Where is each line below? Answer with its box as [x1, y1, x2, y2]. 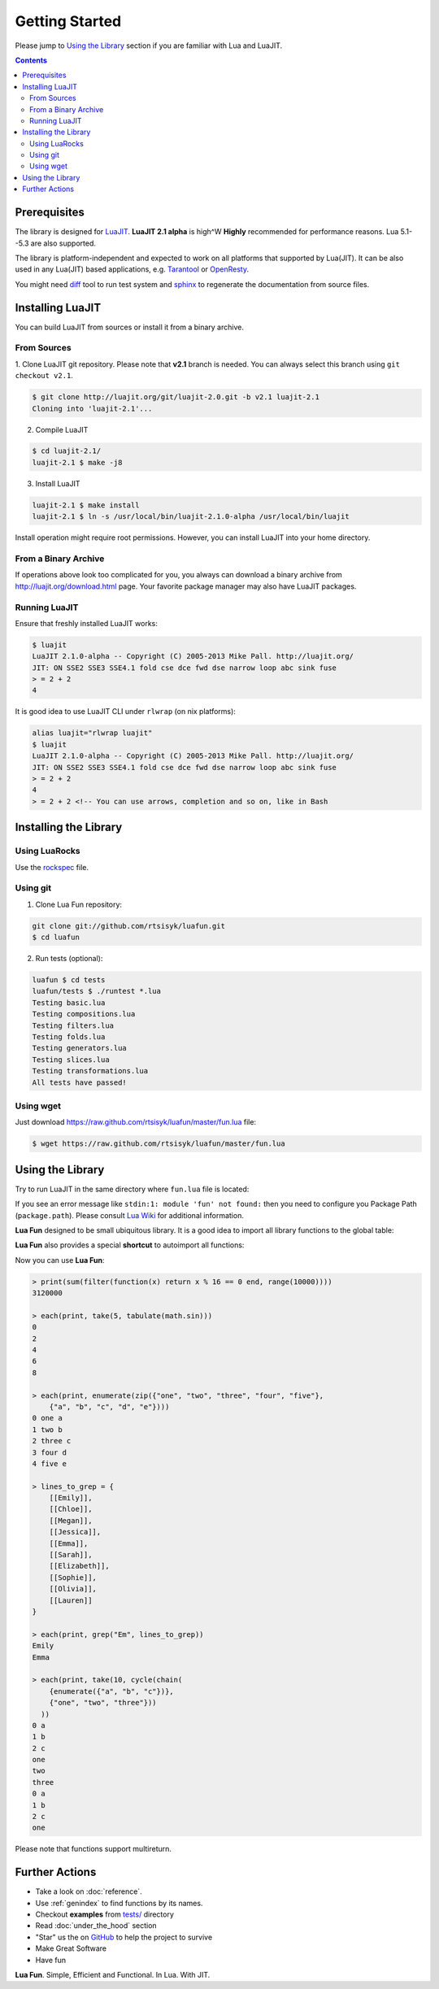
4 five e [32, 1459, 67, 1468]
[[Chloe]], [49, 1504, 93, 1514]
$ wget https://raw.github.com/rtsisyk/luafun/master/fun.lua [32, 1139, 285, 1148]
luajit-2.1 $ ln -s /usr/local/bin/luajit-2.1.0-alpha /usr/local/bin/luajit [32, 512, 350, 521]
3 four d [32, 1447, 67, 1457]
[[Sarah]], [49, 1550, 93, 1560]
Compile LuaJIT [35, 424, 89, 434]
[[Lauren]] [49, 1595, 93, 1605]
